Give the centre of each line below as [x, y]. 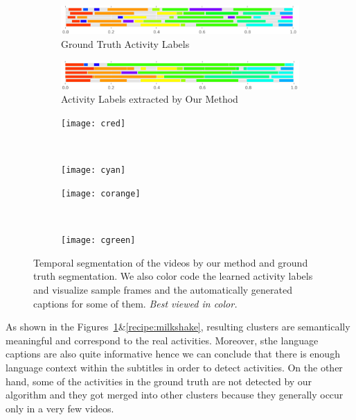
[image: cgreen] [98, 241]
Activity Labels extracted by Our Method [150, 99]
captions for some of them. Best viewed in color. [135, 303]
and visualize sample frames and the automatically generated [163, 290]
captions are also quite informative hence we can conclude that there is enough [173, 354]
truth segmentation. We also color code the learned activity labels [173, 276]
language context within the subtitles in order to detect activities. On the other [174, 367]
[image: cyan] [94, 170]
